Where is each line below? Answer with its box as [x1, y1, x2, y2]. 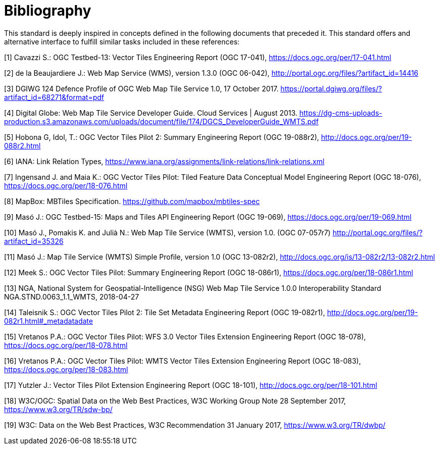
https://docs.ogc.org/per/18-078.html [4, 340, 128, 350]
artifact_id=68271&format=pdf [4, 92, 104, 102]
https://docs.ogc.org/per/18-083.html [4, 365, 128, 374]
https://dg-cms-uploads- [299, 108, 382, 117]
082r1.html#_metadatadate [4, 316, 93, 325]
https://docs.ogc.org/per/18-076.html [4, 181, 128, 190]
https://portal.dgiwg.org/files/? [280, 84, 382, 93]
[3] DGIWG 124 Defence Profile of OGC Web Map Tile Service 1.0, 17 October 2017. [4, 84, 279, 93]
